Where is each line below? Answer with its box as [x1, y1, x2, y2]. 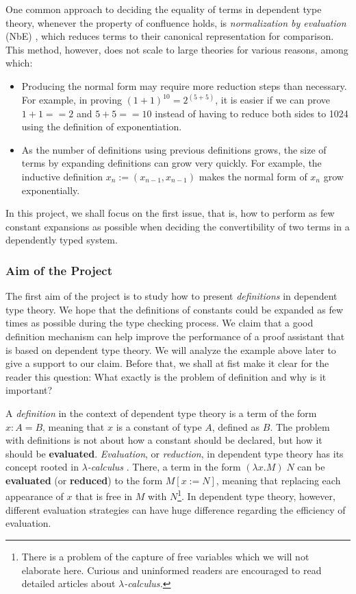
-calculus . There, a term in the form [87, 460, 241, 474]
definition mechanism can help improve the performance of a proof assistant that [5, 329, 345, 343]
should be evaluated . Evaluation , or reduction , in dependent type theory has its [5, 446, 344, 460]
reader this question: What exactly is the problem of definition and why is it [5, 369, 327, 383]
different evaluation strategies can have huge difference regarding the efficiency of [5, 502, 346, 516]
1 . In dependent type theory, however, [177, 487, 335, 503]
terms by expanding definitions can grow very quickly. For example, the [21, 156, 322, 170]
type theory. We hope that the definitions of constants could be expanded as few [5, 302, 344, 316]
